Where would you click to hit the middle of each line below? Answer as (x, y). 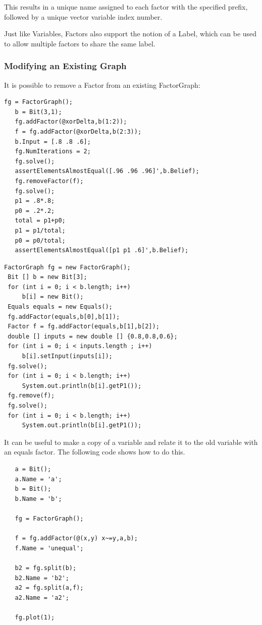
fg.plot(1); (35, 617)
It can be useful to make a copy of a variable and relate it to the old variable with (131, 442)
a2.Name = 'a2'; (42, 598)
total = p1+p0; (40, 221)
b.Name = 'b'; (38, 499)
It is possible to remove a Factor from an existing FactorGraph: (102, 84)
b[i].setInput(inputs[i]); (67, 356)
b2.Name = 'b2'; (42, 578)
